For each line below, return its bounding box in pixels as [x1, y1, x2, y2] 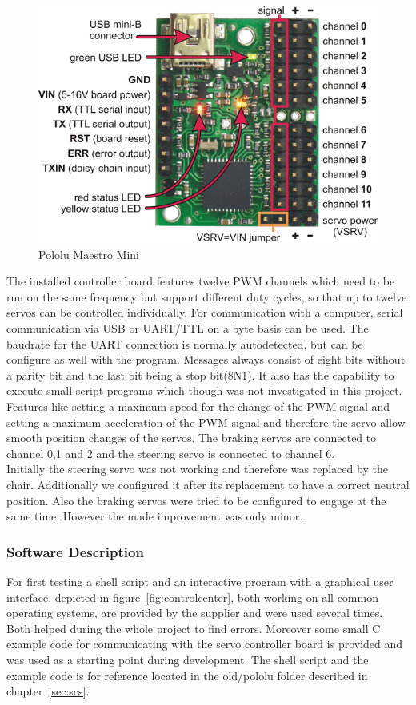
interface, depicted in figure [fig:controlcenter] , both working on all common [6, 588, 378, 605]
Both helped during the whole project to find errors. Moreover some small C [6, 619, 381, 636]
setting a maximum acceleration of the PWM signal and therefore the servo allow [6, 413, 406, 430]
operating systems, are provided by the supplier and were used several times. [6, 604, 383, 621]
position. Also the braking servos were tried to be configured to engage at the [6, 492, 386, 508]
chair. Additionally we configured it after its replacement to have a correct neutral [6, 476, 410, 492]
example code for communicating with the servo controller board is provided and [6, 635, 403, 652]
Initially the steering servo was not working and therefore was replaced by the [6, 460, 388, 477]
